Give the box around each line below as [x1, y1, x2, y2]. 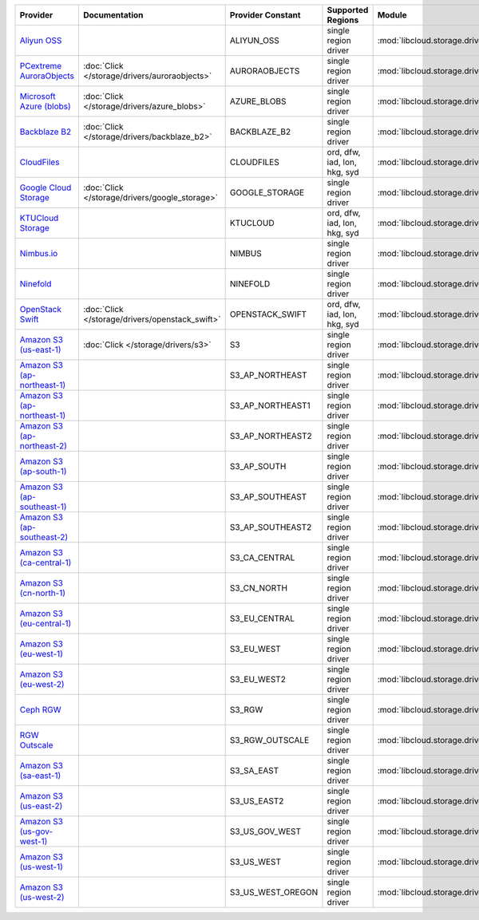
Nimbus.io [19, 248, 58, 259]
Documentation [82, 10, 144, 20]
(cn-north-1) [19, 587, 66, 598]
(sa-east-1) [19, 770, 61, 781]
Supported [327, 5, 369, 15]
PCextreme [19, 61, 62, 71]
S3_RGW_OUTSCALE [229, 735, 310, 745]
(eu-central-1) [19, 618, 72, 629]
